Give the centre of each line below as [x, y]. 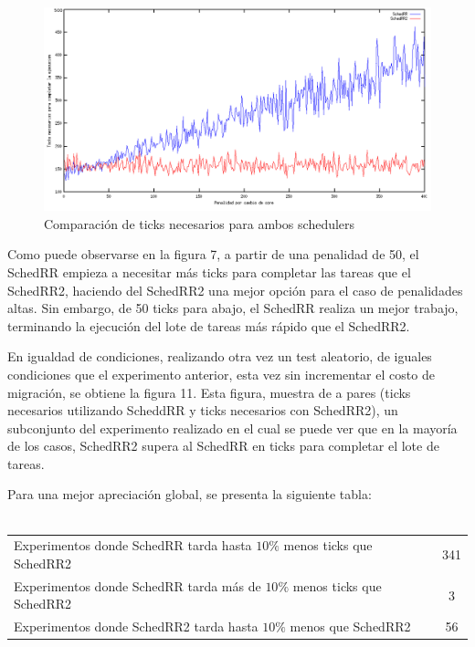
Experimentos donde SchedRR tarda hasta [133, 545]
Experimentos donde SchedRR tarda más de [137, 585]
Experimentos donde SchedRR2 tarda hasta [136, 626]
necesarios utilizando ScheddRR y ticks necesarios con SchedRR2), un [203, 410]
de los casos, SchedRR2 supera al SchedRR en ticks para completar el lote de [223, 446]
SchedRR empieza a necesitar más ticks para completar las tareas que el [209, 271]
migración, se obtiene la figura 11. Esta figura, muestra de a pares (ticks [209, 392]
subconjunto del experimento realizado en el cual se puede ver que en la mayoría [232, 428]
